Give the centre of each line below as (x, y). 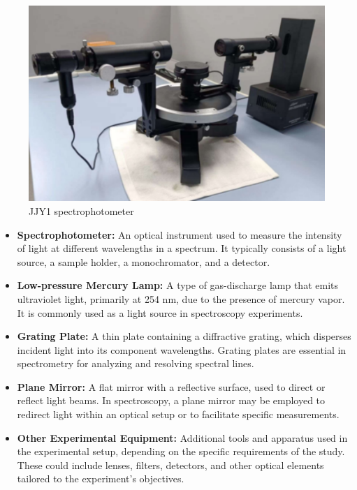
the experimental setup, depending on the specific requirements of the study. (181, 451)
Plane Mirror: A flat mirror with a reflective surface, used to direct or (171, 386)
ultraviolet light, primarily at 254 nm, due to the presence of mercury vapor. (181, 298)
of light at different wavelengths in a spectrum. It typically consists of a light (182, 248)
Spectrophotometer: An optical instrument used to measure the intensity (180, 234)
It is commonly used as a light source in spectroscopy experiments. (160, 312)
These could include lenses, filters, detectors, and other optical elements (170, 465)
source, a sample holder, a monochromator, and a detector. (144, 261)
